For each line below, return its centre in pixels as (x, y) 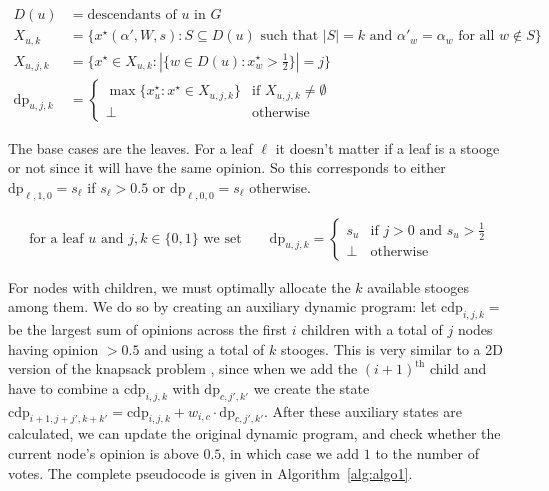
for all (476, 36)
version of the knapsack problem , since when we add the (183, 368)
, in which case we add (290, 452)
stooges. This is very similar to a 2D (392, 348)
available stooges (418, 286)
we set (222, 238)
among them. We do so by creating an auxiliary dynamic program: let (222, 306)
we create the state (311, 387)
